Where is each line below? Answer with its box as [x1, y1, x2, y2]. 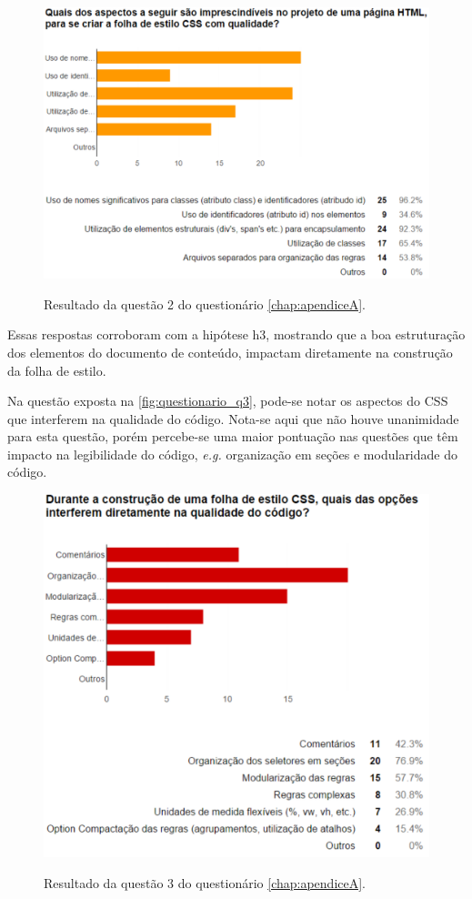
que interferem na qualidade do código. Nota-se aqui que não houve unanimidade [7, 409, 459, 428]
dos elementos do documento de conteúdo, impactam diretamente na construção [7, 342, 453, 361]
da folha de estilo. [7, 360, 106, 379]
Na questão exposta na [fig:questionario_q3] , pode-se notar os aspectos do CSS [7, 391, 448, 410]
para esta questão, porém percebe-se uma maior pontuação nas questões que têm [7, 427, 458, 446]
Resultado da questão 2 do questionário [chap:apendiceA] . [44, 294, 367, 313]
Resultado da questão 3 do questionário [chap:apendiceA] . [44, 873, 367, 892]
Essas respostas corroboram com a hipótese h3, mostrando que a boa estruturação [7, 325, 466, 344]
